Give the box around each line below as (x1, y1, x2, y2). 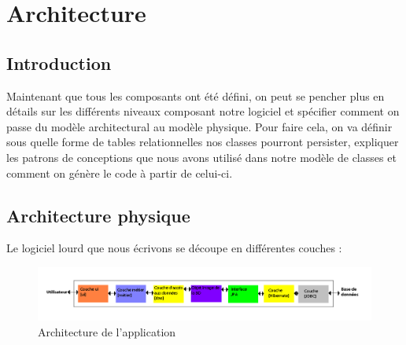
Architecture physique (6, 203, 190, 227)
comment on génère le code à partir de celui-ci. (6, 164, 233, 181)
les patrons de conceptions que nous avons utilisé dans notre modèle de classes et (6, 149, 397, 165)
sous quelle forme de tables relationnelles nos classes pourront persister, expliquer (6, 134, 399, 150)
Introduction (6, 50, 112, 75)
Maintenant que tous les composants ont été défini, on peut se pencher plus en (6, 87, 385, 104)
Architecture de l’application (38, 323, 176, 339)
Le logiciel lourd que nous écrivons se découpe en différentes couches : (6, 240, 342, 256)
